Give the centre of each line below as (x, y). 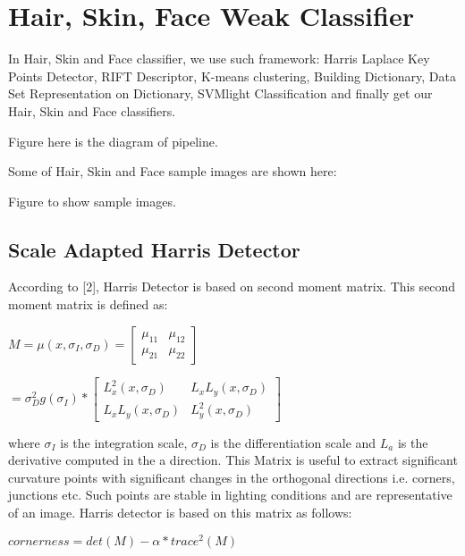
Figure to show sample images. (92, 201)
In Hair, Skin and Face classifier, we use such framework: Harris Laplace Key (219, 59)
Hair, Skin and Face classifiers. (92, 110)
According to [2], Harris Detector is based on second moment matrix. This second (232, 286)
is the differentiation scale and (293, 442)
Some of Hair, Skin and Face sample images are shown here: (173, 171)
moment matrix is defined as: (88, 304)
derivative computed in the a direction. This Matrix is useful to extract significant (233, 460)
